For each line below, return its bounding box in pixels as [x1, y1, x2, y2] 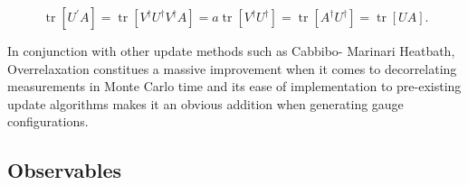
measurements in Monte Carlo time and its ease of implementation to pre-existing [7, 77, 462, 96]
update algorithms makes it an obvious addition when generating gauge [7, 94, 404, 113]
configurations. [7, 112, 89, 131]
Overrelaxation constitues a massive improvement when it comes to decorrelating [7, 59, 457, 78]
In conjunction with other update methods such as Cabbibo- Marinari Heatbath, [7, 42, 455, 60]
